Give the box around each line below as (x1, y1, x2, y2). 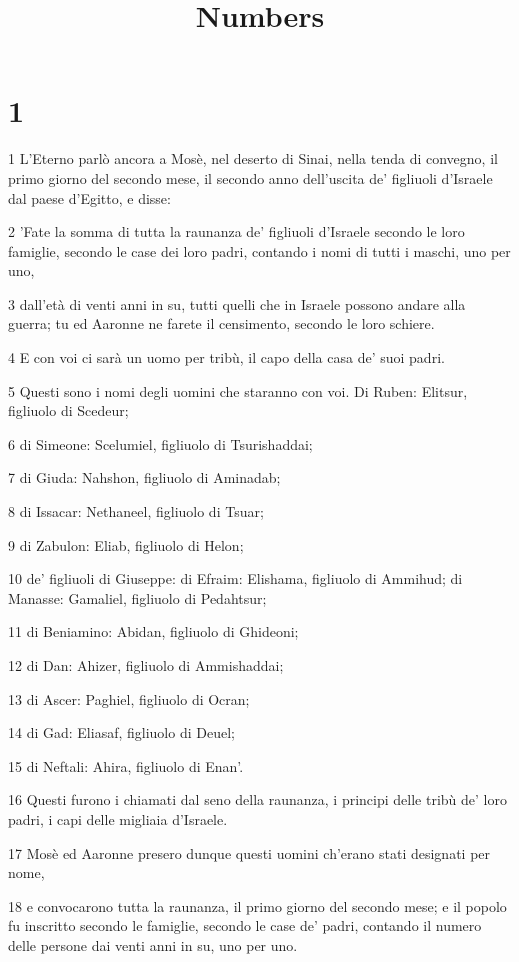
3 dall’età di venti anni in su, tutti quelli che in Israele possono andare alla (8, 293, 466, 314)
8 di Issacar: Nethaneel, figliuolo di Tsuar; (8, 501, 264, 522)
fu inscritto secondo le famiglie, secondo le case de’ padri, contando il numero (8, 915, 482, 936)
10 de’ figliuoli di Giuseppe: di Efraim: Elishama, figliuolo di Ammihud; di (8, 568, 463, 589)
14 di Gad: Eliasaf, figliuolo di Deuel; (8, 722, 235, 743)
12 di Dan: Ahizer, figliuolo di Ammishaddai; (8, 655, 284, 675)
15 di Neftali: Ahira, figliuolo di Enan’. (8, 755, 244, 776)
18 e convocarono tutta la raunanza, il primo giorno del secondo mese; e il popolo (8, 895, 507, 916)
